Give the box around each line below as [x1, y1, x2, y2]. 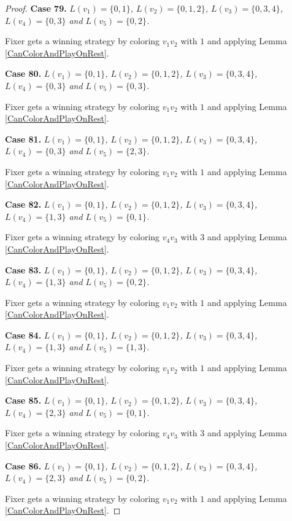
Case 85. [5, 394, 42, 407]
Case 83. [5, 263, 42, 276]
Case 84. [5, 328, 42, 341]
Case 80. [5, 67, 42, 80]
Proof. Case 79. [5, 2, 67, 14]
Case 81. [5, 132, 42, 145]
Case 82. [5, 198, 42, 211]
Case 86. [5, 459, 42, 472]
